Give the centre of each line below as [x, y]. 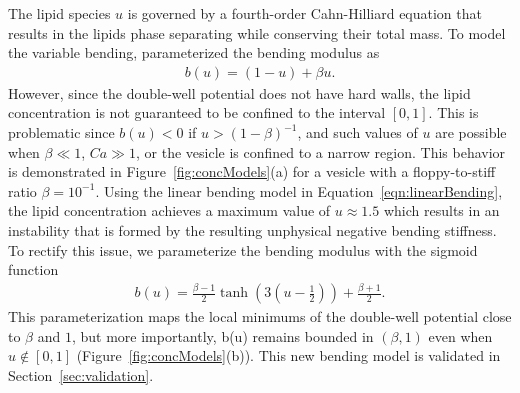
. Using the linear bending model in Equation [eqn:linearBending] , [299, 190]
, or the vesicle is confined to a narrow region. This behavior [320, 151]
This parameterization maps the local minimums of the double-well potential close [260, 316]
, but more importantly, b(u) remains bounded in [222, 335]
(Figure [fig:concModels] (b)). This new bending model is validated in [288, 355]
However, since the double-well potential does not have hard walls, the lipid [239, 92]
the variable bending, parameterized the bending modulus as [194, 52]
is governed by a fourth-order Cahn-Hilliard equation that [304, 13]
